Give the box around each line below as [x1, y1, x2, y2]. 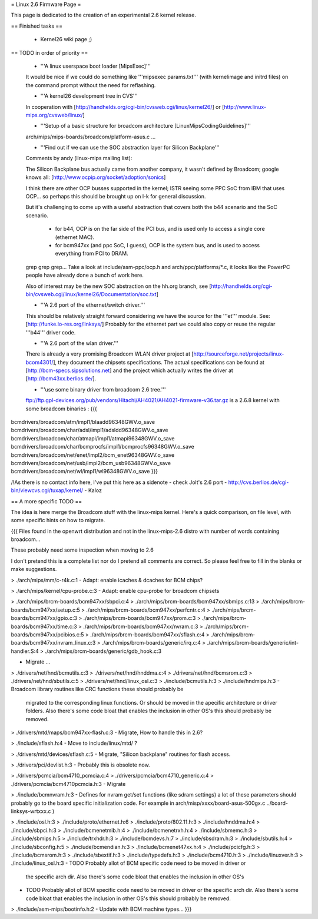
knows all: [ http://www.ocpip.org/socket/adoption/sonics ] [25, 174, 166, 181]
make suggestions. [11, 566, 57, 573]
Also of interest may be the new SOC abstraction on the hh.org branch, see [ [25, 283, 211, 290]
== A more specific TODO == [11, 497, 82, 505]
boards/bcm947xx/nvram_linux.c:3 [11, 639, 96, 646]
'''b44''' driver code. [25, 329, 76, 336]
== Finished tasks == [11, 22, 63, 29]
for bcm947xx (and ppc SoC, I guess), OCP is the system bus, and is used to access [55, 241, 260, 248]
